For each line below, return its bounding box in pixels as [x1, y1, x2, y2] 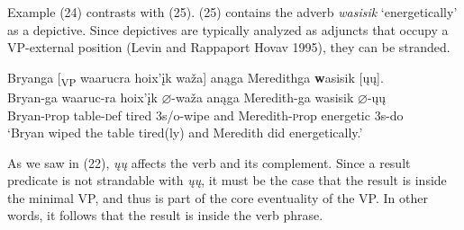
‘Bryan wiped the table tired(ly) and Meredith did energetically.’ [7, 123, 363, 142]
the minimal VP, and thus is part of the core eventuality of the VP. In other [7, 188, 428, 207]
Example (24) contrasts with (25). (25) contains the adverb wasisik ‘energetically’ [7, 3, 458, 21]
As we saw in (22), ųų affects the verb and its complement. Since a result [7, 153, 411, 172]
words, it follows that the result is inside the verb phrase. [7, 206, 323, 225]
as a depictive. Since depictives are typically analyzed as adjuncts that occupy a [7, 20, 449, 39]
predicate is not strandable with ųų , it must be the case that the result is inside [7, 171, 447, 190]
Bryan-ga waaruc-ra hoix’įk [7, 87, 158, 106]
